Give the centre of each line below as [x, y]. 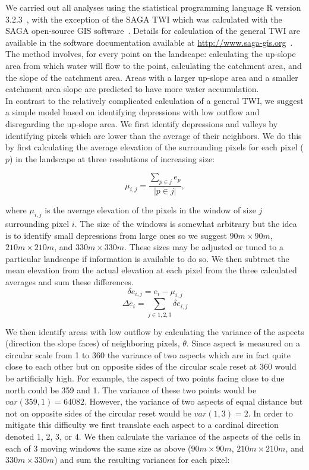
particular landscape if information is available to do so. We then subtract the [147, 258]
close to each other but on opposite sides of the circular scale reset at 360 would [151, 366]
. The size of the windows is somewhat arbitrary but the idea [186, 223]
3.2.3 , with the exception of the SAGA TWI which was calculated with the [144, 19]
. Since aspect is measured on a [243, 343]
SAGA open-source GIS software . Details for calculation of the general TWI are [153, 31]
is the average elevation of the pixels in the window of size [150, 210]
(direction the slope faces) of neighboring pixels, [93, 343]
